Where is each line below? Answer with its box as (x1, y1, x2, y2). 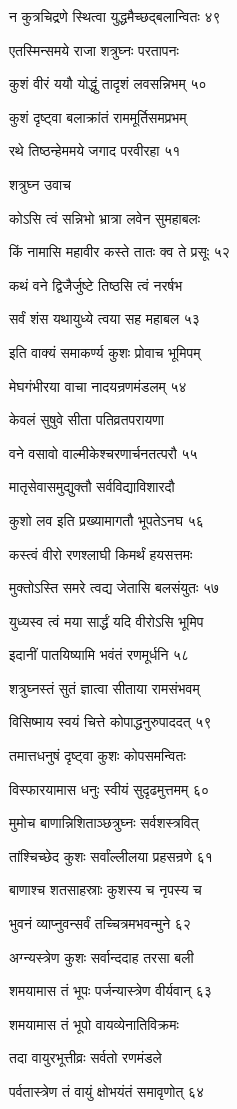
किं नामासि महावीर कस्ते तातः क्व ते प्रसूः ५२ (9, 241, 230, 262)
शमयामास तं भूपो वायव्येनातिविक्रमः (9, 1013, 179, 1034)
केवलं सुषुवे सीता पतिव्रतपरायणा (9, 409, 165, 430)
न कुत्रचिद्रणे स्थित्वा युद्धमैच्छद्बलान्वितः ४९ (9, 6, 221, 26)
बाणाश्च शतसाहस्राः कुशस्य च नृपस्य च (9, 879, 202, 900)
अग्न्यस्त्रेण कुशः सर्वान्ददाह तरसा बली (9, 946, 194, 967)
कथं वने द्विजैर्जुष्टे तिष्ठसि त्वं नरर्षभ (9, 274, 183, 295)
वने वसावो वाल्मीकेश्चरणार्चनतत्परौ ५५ (9, 442, 198, 463)
